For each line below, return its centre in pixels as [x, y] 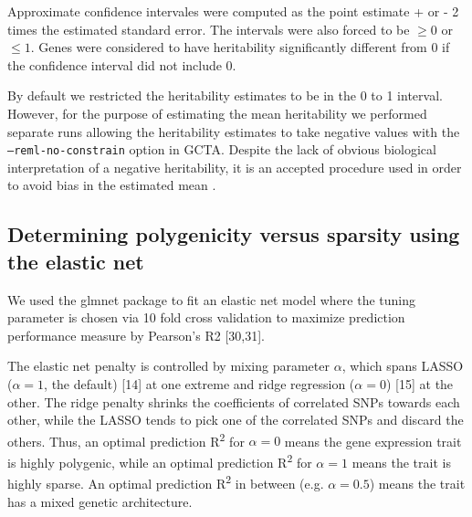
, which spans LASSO [403, 366]
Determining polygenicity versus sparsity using [234, 234]
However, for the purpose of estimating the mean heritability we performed [217, 113]
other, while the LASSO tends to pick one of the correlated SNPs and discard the [236, 420]
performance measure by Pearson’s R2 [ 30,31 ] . [136, 335]
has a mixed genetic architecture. [100, 501]
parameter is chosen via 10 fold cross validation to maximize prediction [206, 317]
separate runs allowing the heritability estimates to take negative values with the [234, 131]
